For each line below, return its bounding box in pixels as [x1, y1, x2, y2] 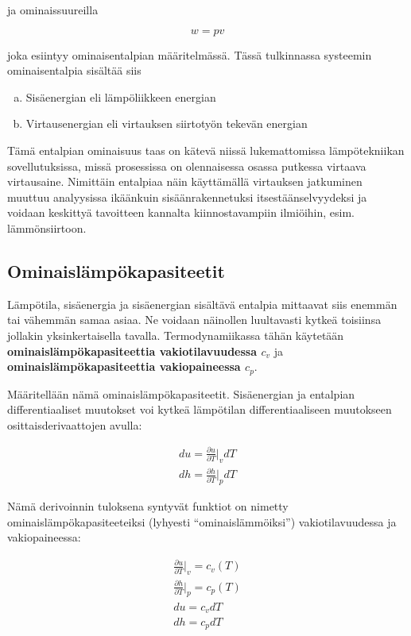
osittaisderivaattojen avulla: [7, 416, 142, 433]
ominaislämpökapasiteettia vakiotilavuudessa [7, 342, 258, 359]
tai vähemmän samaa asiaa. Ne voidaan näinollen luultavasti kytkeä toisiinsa [7, 311, 382, 328]
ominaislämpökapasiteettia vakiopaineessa [7, 358, 241, 375]
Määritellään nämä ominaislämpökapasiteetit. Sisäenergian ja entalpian [7, 385, 355, 402]
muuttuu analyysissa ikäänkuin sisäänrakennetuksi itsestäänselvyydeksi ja [7, 188, 367, 205]
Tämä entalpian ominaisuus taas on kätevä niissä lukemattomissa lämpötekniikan [7, 141, 405, 158]
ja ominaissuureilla [7, 2, 99, 17]
